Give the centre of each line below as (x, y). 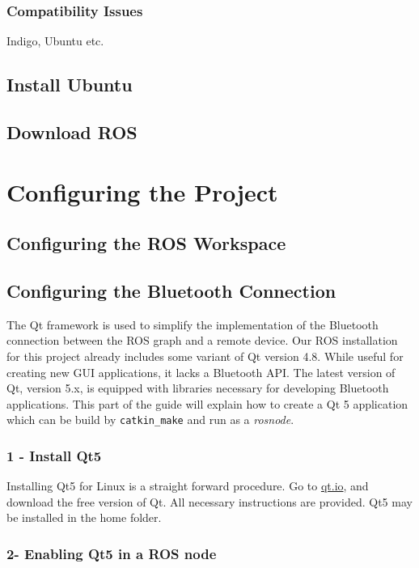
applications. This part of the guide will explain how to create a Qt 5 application (207, 403)
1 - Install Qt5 (54, 455)
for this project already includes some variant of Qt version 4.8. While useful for (205, 356)
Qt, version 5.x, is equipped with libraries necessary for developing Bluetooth (198, 388)
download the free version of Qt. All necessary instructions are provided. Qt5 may (209, 501)
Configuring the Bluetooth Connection (171, 290)
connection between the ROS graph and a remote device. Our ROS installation (202, 340)
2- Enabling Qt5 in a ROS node (112, 553)
